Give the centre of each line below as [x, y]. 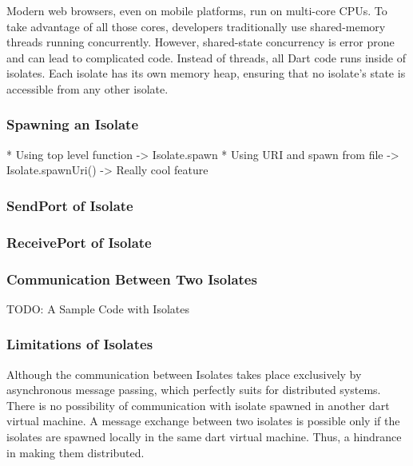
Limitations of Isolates [80, 344]
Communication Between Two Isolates [132, 279]
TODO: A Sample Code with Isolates [98, 308]
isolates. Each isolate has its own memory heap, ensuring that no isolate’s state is [206, 73]
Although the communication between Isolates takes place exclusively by [184, 374]
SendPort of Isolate [70, 205]
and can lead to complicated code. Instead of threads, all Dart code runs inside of [206, 57]
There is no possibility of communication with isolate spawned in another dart [198, 405]
